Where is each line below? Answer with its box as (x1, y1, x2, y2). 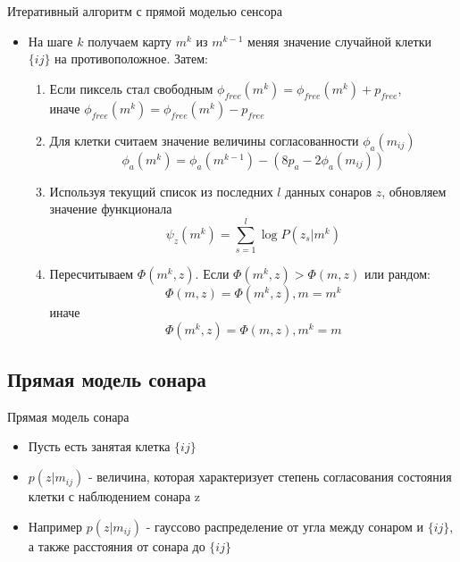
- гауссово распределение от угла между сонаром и (146, 516, 423, 535)
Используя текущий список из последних (49, 181, 273, 200)
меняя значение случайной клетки (247, 31, 431, 50)
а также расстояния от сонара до (28, 536, 205, 555)
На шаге (28, 31, 73, 50)
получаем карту (88, 31, 172, 50)
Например (28, 516, 82, 535)
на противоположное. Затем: (54, 49, 208, 68)
